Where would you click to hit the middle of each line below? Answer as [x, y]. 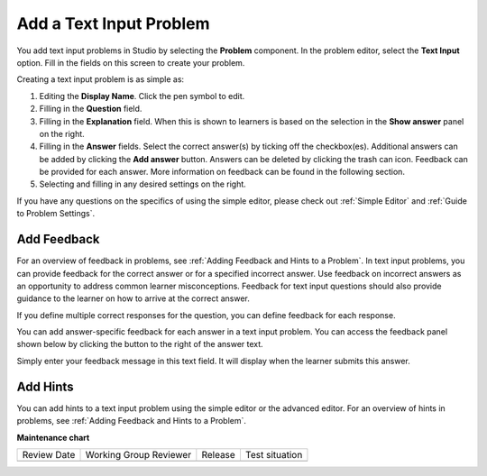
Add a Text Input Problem [113, 23]
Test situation [274, 454]
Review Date [49, 454]
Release [219, 454]
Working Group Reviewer [138, 454]
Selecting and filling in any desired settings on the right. [143, 184]
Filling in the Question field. [91, 109]
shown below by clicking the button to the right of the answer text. [140, 344]
